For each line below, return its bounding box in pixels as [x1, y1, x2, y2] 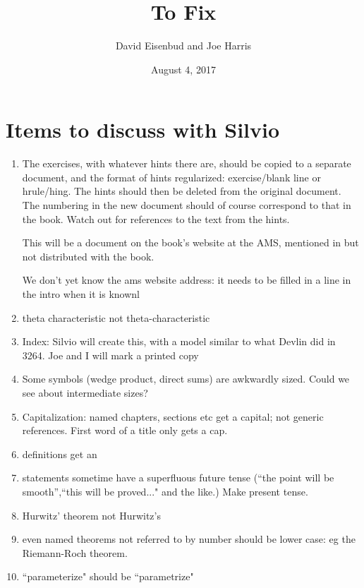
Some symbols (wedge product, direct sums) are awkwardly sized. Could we [22, 371, 350, 386]
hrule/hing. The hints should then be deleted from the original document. [22, 184, 341, 198]
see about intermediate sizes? [22, 385, 148, 400]
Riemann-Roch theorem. [22, 545, 128, 560]
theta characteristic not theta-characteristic [22, 310, 210, 325]
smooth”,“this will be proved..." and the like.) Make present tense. [22, 484, 308, 498]
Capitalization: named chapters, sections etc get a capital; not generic [22, 409, 324, 424]
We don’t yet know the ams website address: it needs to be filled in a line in [22, 272, 351, 287]
